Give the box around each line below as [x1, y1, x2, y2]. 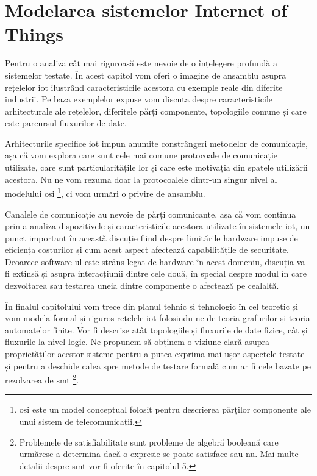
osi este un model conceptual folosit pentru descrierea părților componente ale [19, 403, 311, 416]
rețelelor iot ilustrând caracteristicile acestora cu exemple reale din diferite [5, 80, 283, 93]
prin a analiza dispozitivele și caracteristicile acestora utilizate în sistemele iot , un [5, 219, 310, 232]
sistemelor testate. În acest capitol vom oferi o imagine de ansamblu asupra [5, 68, 287, 81]
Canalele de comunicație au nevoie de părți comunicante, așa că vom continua [5, 207, 296, 220]
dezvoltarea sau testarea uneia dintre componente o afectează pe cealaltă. [5, 279, 279, 292]
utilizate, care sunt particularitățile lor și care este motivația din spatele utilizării [5, 161, 308, 174]
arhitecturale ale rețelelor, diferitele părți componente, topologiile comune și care [5, 104, 307, 117]
